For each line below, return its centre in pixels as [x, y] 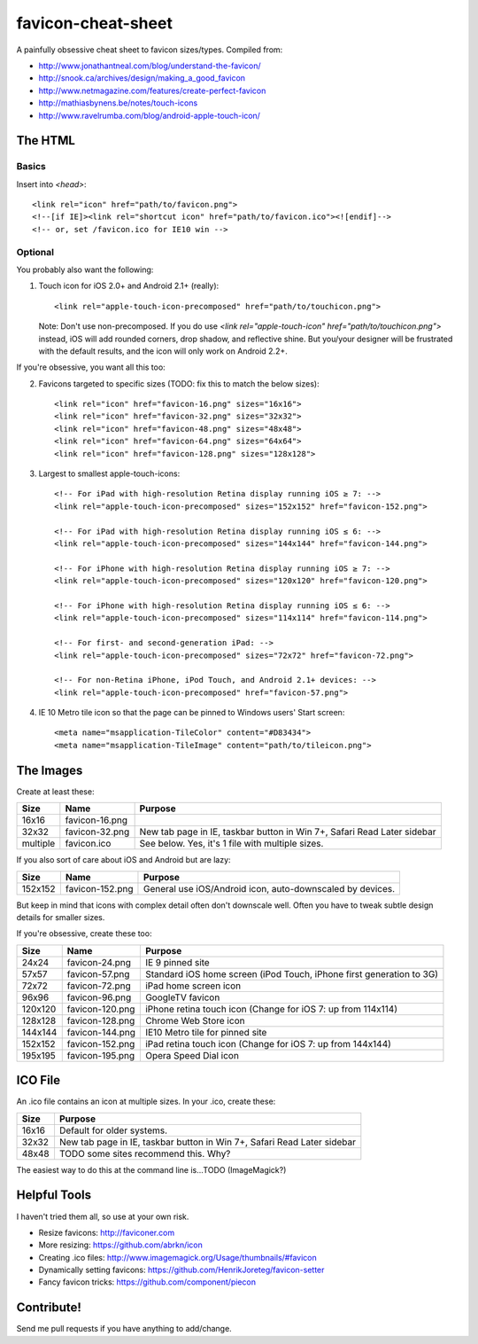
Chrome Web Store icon [195, 1020]
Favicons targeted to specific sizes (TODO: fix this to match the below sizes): [179, 383]
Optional [35, 252]
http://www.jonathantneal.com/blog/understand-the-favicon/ [150, 66]
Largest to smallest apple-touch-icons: [109, 473]
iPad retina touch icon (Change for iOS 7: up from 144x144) [268, 1043]
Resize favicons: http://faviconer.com [107, 1232]
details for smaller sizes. [61, 917]
